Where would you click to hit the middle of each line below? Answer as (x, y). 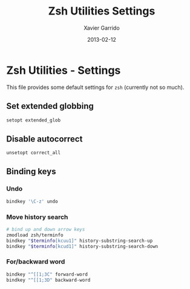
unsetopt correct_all (34, 153)
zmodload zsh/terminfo (35, 235)
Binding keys (31, 171)
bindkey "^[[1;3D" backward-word (48, 280)
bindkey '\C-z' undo (32, 201)
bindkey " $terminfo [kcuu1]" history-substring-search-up (80, 241)
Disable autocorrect (44, 139)
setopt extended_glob (34, 120)
